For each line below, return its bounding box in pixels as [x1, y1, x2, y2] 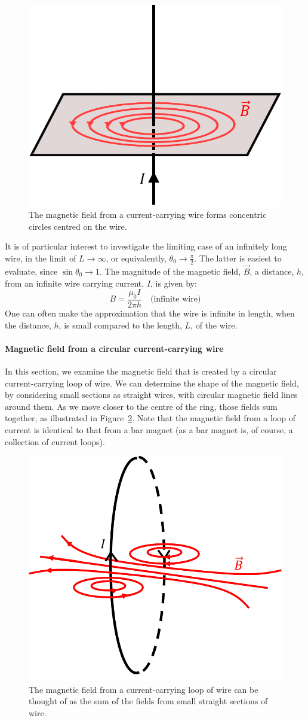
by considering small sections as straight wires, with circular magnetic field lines [5, 388, 298, 401]
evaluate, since [5, 264, 58, 277]
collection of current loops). [5, 435, 105, 448]
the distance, [5, 318, 51, 331]
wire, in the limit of [5, 251, 76, 264]
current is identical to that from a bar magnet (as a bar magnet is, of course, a [5, 423, 293, 436]
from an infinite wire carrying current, [5, 276, 144, 289]
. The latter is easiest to [194, 251, 282, 264]
